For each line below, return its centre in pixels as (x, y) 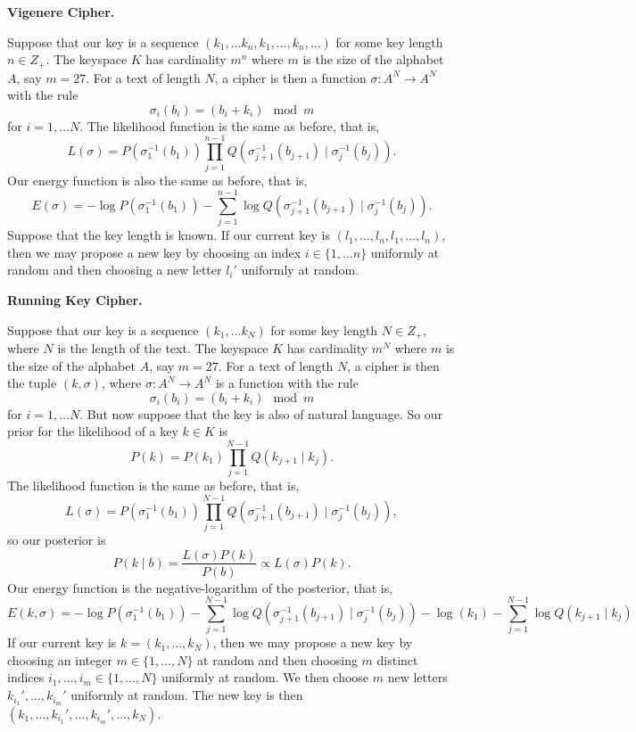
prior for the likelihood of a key (93, 431)
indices (26, 677)
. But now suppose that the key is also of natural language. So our (261, 413)
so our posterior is (57, 539)
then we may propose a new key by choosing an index (154, 252)
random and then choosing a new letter (115, 270)
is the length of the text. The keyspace (163, 348)
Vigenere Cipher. (61, 12)
